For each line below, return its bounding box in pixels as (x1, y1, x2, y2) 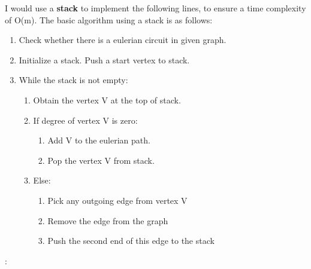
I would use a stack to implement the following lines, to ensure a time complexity (5, 2, 306, 14)
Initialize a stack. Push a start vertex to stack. (19, 53, 190, 66)
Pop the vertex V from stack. (47, 154, 155, 166)
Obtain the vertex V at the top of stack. (33, 93, 181, 106)
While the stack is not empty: (19, 74, 128, 86)
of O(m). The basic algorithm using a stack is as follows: (5, 13, 213, 26)
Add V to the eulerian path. (47, 134, 150, 146)
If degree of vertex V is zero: (33, 114, 138, 126)
